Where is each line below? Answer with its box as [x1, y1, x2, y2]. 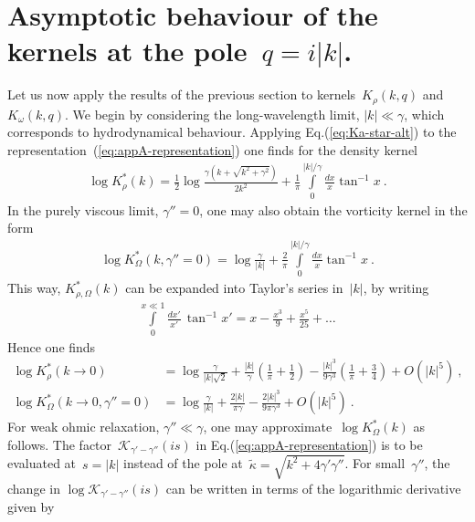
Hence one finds [7, 337, 96, 356]
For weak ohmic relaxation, [7, 417, 160, 436]
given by [7, 497, 55, 517]
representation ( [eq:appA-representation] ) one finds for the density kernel [7, 140, 417, 159]
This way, [7, 278, 61, 298]
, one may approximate [203, 417, 332, 436]
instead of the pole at [123, 454, 243, 473]
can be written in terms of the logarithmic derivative [165, 478, 461, 497]
